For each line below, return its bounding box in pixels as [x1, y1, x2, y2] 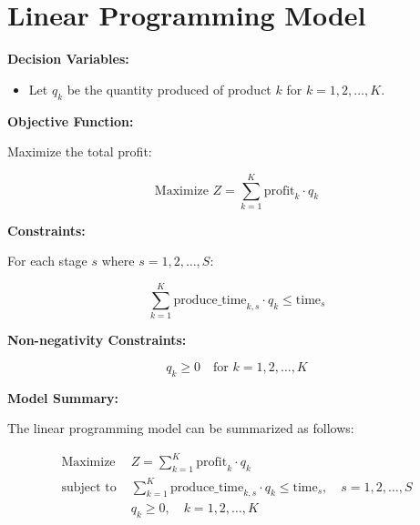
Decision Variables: [7, 49, 129, 68]
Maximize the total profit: [7, 142, 152, 161]
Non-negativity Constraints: [7, 330, 187, 349]
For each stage [7, 251, 87, 270]
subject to [61, 480, 117, 494]
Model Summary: [7, 388, 119, 407]
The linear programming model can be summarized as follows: [7, 419, 354, 438]
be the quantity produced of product [67, 79, 271, 98]
